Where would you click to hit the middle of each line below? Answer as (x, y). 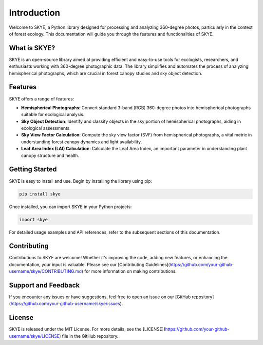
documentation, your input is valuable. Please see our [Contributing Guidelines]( (89, 264)
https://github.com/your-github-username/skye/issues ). (67, 304)
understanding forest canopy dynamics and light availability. (82, 142)
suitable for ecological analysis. (53, 115)
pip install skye (40, 194)
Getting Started (33, 169)
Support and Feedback (44, 285)
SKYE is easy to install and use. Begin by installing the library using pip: (81, 181)
